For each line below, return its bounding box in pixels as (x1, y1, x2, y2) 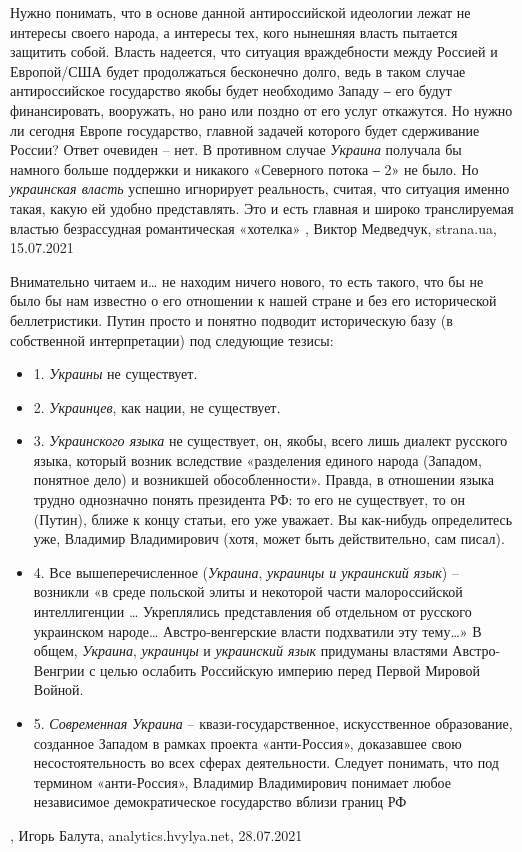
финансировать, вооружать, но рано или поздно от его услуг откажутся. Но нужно (10, 99, 513, 120)
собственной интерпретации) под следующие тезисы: (10, 329, 334, 350)
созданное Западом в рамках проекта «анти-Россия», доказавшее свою (33, 732, 462, 753)
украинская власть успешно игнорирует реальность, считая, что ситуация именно (10, 178, 510, 199)
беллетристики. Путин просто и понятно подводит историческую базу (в (10, 309, 453, 330)
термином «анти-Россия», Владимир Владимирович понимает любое (33, 771, 451, 792)
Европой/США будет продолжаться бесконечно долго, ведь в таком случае (10, 60, 466, 81)
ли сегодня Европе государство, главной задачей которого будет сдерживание (10, 119, 480, 140)
